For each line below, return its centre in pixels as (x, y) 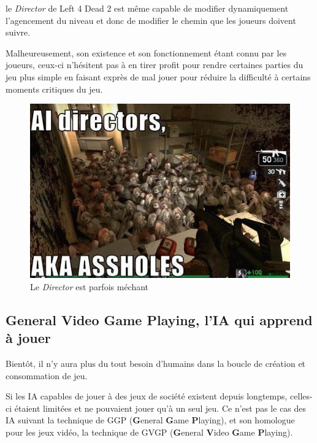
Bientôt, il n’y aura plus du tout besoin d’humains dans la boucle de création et (156, 364)
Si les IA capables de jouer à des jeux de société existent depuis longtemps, (147, 396)
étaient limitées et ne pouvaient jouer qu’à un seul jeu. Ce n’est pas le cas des (160, 408)
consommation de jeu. (47, 375)
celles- (301, 396)
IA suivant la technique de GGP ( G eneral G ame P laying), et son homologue (150, 420)
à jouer (28, 338)
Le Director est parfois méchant (90, 286)
